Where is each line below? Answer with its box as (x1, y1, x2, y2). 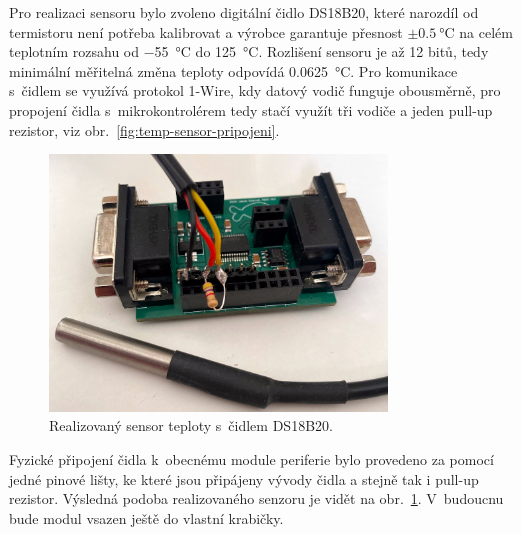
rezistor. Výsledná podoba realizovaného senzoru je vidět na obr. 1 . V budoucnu (9, 488, 504, 509)
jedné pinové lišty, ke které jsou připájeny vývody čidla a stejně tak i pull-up (9, 468, 479, 489)
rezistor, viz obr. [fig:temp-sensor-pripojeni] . (9, 119, 280, 140)
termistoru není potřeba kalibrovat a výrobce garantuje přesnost (9, 21, 403, 42)
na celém (459, 21, 513, 42)
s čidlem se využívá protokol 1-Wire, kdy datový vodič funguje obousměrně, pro (9, 80, 501, 101)
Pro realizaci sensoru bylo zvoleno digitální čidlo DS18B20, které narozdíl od (9, 2, 479, 22)
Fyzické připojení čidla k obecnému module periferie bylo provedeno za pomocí (9, 448, 494, 469)
